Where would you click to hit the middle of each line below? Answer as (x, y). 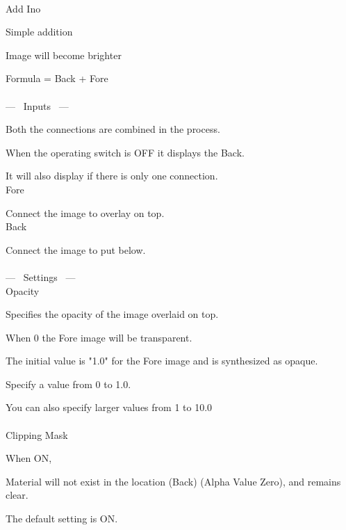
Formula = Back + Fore (57, 78)
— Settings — (41, 276)
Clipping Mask (37, 434)
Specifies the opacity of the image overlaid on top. (112, 314)
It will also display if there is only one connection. (112, 176)
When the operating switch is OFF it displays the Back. (125, 152)
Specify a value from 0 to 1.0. (68, 384)
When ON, (29, 458)
